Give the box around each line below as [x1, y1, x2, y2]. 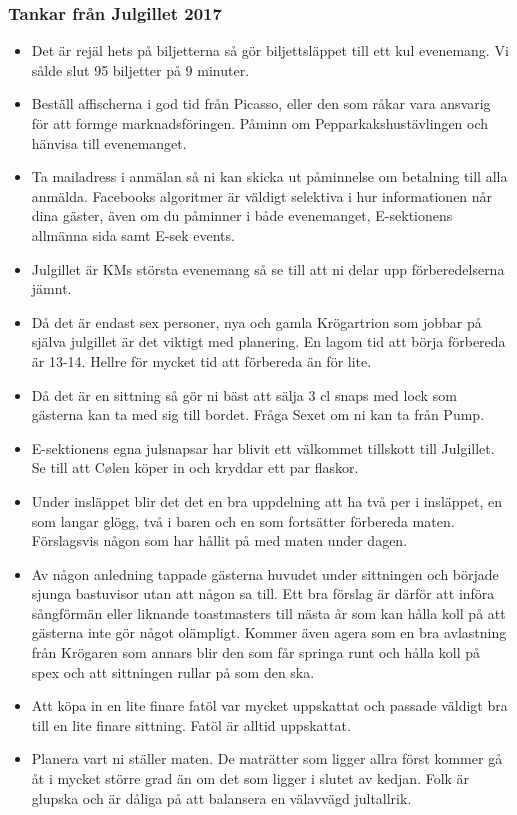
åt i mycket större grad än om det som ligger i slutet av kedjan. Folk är [31, 768, 470, 789]
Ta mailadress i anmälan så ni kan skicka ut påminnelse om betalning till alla [31, 166, 508, 187]
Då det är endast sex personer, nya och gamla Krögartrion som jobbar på [31, 311, 482, 332]
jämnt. [31, 278, 72, 299]
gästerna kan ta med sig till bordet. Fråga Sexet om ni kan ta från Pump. [31, 404, 485, 425]
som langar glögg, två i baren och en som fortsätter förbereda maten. [31, 510, 455, 531]
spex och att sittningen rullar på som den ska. [31, 661, 315, 682]
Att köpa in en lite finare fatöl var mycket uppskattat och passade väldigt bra [31, 695, 508, 716]
